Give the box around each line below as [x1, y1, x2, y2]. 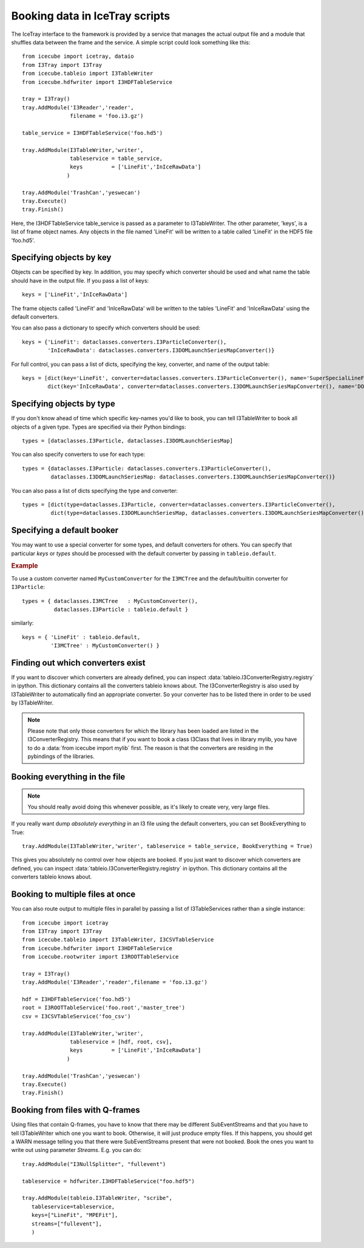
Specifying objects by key [11, 252, 112, 263]
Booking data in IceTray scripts [11, 9, 170, 22]
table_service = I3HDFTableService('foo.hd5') [22, 129, 163, 136]
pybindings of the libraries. [27, 753, 95, 760]
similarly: [11, 619, 34, 627]
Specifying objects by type [11, 399, 115, 409]
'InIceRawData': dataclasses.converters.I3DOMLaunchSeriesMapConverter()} [47, 347, 275, 354]
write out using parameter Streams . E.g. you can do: [11, 1146, 142, 1154]
